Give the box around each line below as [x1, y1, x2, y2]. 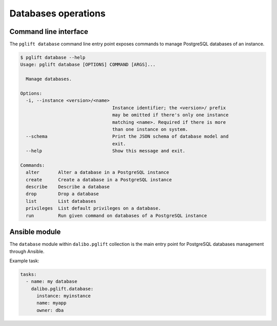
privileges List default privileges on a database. [26, 205, 161, 212]
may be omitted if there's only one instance [112, 112, 229, 118]
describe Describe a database [26, 184, 110, 190]
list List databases [26, 198, 96, 204]
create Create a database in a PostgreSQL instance [26, 177, 172, 182]
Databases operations [9, 8, 106, 19]
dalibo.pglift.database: [31, 285, 94, 292]
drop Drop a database [26, 191, 100, 197]
